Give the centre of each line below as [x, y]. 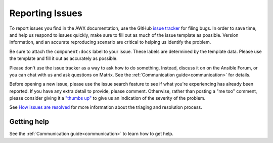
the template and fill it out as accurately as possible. [64, 58]
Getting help [29, 122]
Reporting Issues [46, 13]
